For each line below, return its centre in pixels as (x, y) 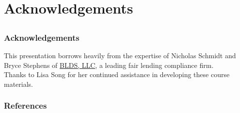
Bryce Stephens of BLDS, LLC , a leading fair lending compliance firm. (109, 65)
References (25, 105)
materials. (19, 84)
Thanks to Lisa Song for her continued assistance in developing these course (117, 74)
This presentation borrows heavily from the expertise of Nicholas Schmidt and (120, 56)
